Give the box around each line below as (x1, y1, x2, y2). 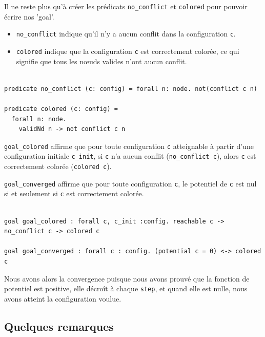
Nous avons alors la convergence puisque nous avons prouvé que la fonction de (4, 273, 250, 284)
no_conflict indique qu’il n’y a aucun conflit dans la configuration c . (16, 28, 236, 39)
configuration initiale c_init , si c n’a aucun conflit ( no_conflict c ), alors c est (4, 151, 256, 161)
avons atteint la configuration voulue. (4, 293, 121, 304)
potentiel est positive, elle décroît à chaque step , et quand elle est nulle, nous (4, 283, 248, 294)
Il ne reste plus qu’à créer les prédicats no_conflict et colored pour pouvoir (4, 1, 248, 11)
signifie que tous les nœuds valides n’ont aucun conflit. (16, 55, 187, 66)
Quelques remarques (4, 318, 114, 334)
